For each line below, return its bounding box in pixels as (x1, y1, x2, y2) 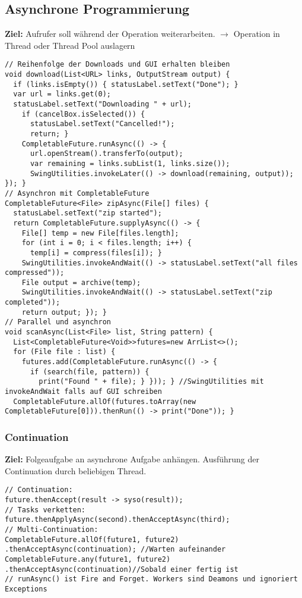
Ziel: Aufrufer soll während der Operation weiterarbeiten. (5, 27, 215, 40)
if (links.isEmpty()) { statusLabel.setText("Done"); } (13, 80, 239, 89)
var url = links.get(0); (13, 90, 111, 99)
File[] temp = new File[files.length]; (21, 228, 179, 237)
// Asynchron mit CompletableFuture (5, 189, 150, 198)
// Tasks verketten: (5, 505, 86, 514)
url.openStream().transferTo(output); (30, 149, 183, 158)
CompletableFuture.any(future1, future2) (5, 555, 171, 564)
